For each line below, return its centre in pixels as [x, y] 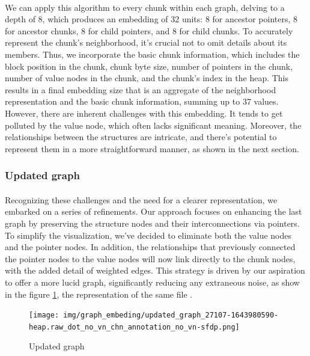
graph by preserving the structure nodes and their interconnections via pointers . [152, 223]
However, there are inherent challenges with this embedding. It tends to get [144, 113]
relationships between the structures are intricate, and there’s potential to [141, 137]
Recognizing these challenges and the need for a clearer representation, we [141, 199]
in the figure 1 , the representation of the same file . [99, 294]
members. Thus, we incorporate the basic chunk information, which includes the [152, 54]
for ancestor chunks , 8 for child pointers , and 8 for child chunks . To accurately [149, 30]
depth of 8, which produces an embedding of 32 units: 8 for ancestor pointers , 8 [151, 19]
